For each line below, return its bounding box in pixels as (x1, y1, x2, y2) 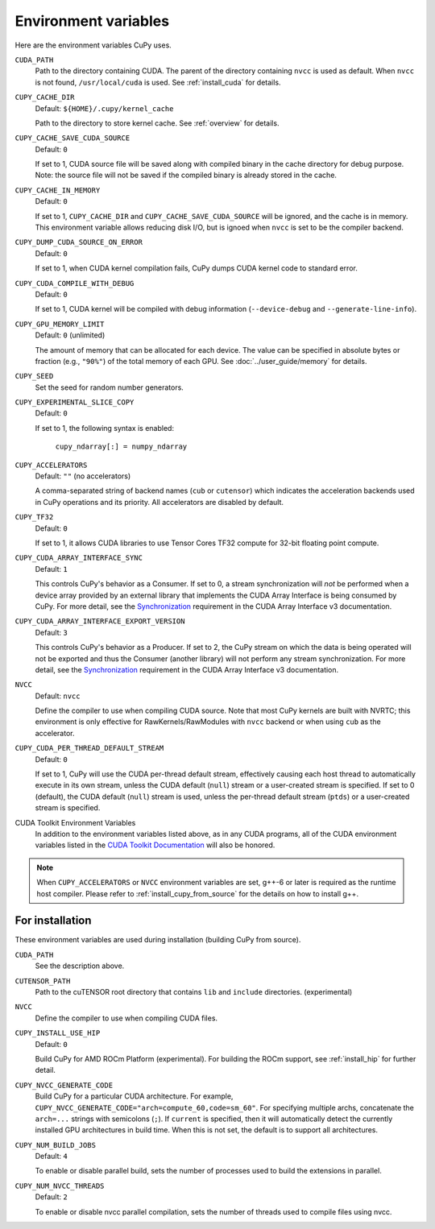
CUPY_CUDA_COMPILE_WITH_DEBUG (14, 279, 135, 288)
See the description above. (35, 961, 125, 970)
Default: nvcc (35, 691, 81, 701)
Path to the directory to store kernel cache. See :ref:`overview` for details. (35, 118, 280, 128)
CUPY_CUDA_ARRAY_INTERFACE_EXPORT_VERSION (14, 617, 185, 626)
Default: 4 (35, 1152, 68, 1161)
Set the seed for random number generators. (35, 383, 184, 392)
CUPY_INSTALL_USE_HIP (14, 1028, 101, 1038)
